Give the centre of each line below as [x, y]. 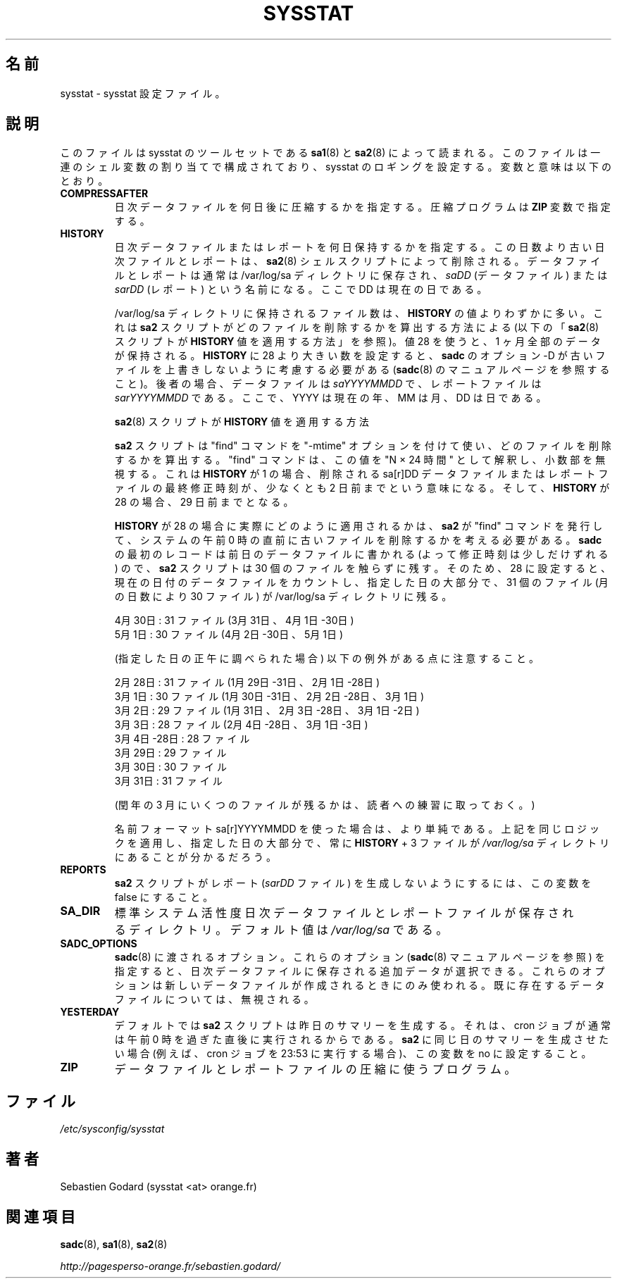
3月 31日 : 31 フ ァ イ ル [168, 781]
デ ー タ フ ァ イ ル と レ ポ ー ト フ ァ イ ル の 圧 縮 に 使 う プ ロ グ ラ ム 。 [315, 1070]
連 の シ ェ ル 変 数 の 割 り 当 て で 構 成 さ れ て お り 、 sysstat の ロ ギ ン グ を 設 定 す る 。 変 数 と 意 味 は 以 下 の [336, 167]
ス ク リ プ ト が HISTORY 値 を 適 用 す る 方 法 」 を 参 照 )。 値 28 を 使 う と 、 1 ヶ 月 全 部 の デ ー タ [357, 342]
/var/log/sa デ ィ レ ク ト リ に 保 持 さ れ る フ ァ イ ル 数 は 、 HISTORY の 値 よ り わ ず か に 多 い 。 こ [359, 313]
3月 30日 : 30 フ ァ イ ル [170, 767]
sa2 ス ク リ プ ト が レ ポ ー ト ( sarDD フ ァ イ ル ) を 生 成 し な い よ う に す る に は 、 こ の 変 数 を [353, 883]
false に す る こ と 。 [164, 897]
